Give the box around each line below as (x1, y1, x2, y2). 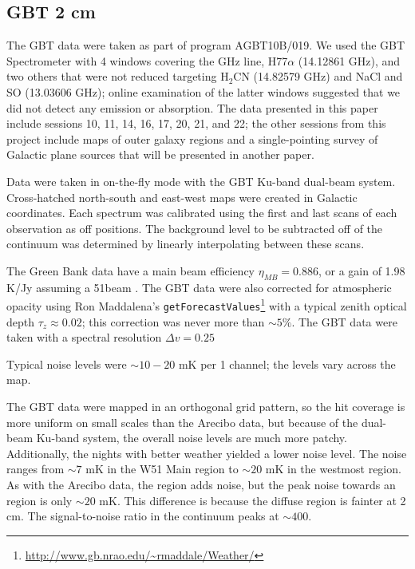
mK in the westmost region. (265, 460, 401, 477)
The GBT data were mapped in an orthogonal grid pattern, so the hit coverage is (6, 398, 405, 414)
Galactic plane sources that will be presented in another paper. (6, 146, 314, 163)
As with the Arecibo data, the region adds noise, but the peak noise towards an (6, 476, 396, 492)
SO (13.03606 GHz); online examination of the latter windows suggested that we (6, 83, 401, 100)
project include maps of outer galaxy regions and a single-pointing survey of (6, 130, 378, 147)
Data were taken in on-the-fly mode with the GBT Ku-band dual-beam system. (6, 172, 396, 189)
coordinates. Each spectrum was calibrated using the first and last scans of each (6, 204, 397, 221)
